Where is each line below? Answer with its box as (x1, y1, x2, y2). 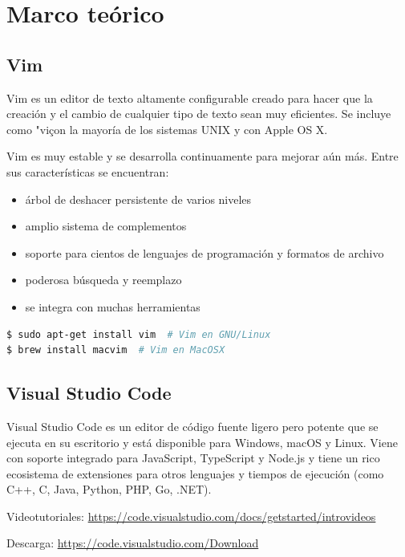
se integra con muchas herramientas (25, 298, 200, 315)
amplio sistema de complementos (25, 218, 187, 234)
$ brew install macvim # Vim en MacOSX (6, 344, 225, 356)
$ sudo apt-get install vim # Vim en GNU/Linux (6, 328, 271, 340)
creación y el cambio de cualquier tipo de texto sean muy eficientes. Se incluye (6, 105, 391, 122)
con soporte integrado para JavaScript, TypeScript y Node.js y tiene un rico (6, 449, 380, 466)
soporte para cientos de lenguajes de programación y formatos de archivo (25, 244, 384, 261)
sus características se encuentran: (6, 163, 169, 180)
